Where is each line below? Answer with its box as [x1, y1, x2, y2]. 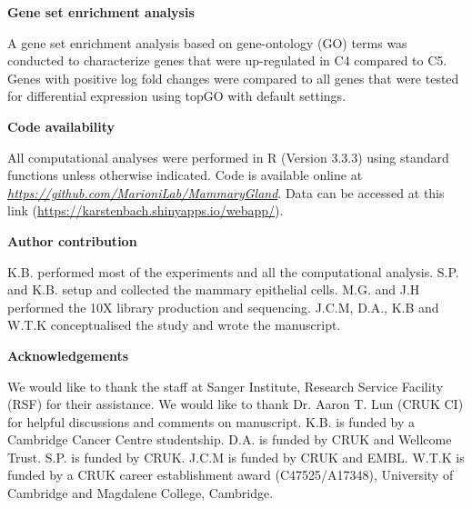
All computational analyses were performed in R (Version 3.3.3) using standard [7, 147, 449, 166]
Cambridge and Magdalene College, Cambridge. [7, 483, 274, 503]
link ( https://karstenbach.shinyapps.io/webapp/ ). [7, 201, 284, 220]
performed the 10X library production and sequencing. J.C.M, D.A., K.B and [7, 297, 439, 316]
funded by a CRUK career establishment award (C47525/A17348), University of [7, 465, 454, 484]
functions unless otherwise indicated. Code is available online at [7, 165, 363, 184]
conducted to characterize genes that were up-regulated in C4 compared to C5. [7, 51, 447, 70]
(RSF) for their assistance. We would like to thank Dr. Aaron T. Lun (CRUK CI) [7, 394, 464, 413]
